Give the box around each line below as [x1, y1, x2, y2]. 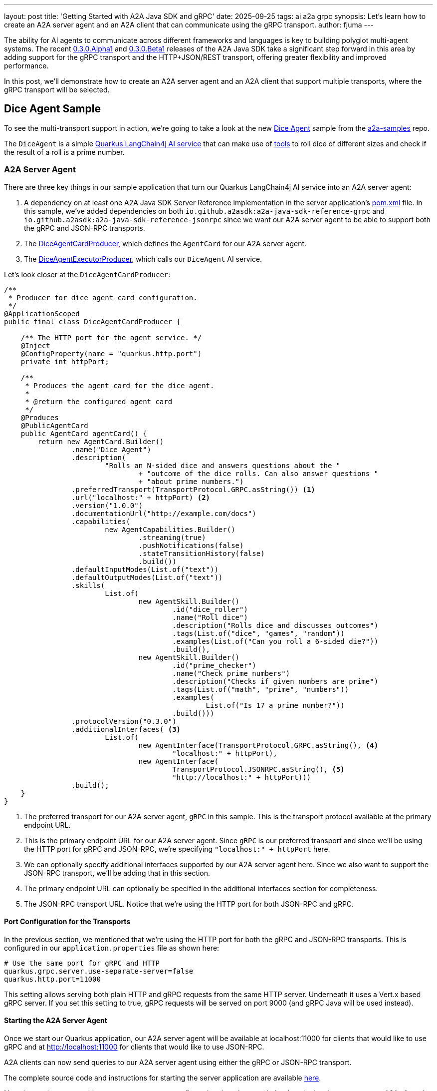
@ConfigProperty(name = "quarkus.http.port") [20, 349, 202, 358]
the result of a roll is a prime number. [4, 147, 125, 156]
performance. [4, 61, 49, 70]
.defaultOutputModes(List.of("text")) [71, 573, 223, 581]
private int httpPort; [20, 357, 109, 366]
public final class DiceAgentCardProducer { [4, 317, 181, 326]
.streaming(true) [138, 533, 206, 542]
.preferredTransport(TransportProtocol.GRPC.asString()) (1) [71, 485, 315, 494]
